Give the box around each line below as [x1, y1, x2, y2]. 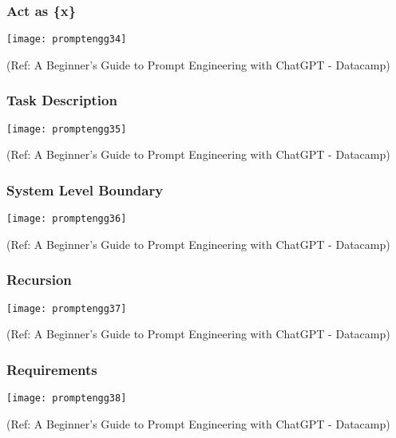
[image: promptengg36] [6, 213, 127, 225]
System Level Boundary [6, 180, 164, 199]
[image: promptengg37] [6, 302, 127, 314]
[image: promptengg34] [6, 34, 127, 45]
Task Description [6, 90, 117, 110]
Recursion [6, 270, 72, 290]
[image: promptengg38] [6, 393, 127, 404]
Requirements [6, 359, 97, 379]
